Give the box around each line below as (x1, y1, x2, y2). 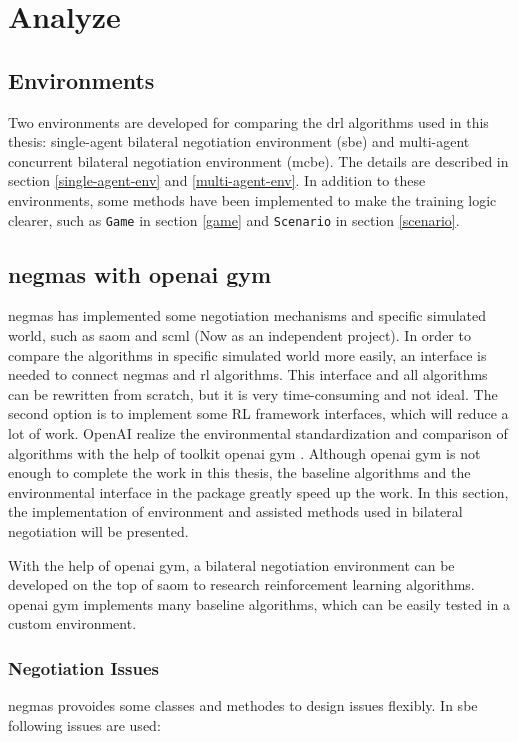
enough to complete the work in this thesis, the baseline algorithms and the (8, 462, 471, 483)
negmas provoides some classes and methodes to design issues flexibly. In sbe (8, 695, 478, 716)
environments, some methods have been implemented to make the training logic (8, 189, 497, 210)
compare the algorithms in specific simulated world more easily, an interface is (8, 344, 487, 365)
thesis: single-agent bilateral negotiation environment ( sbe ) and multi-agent (8, 131, 470, 152)
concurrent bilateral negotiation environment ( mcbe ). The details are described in (8, 150, 509, 171)
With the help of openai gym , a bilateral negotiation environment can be (8, 554, 455, 575)
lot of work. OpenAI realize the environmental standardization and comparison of (8, 422, 508, 443)
